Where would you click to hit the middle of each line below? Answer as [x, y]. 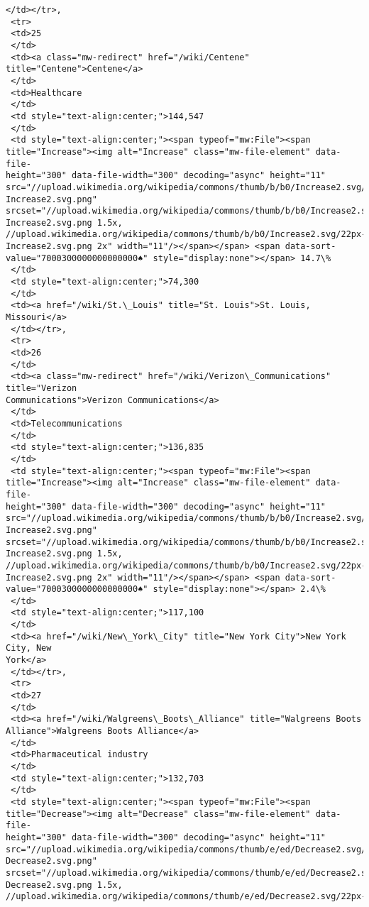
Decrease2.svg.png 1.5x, [64, 885]
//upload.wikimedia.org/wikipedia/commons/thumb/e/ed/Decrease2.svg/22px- [186, 897]
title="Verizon [42, 388]
